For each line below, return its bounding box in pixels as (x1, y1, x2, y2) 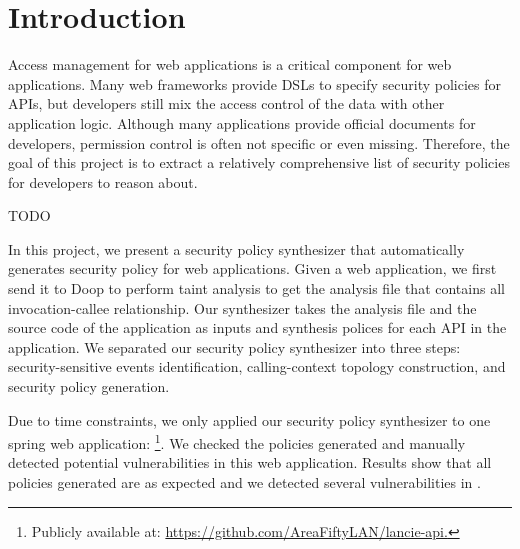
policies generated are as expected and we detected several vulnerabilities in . (8, 472, 481, 493)
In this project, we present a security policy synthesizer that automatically (8, 238, 465, 259)
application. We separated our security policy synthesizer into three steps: (8, 336, 461, 357)
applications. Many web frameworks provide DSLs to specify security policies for (8, 73, 501, 94)
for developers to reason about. (8, 171, 198, 192)
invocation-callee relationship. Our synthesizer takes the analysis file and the (8, 297, 477, 318)
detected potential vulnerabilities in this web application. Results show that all (8, 452, 492, 473)
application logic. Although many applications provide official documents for (8, 112, 476, 133)
